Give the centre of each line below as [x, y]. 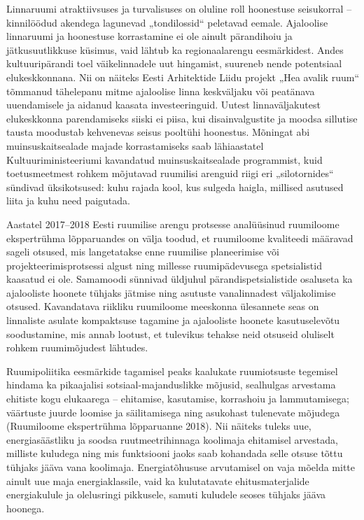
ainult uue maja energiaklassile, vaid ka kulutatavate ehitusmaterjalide [158, 480]
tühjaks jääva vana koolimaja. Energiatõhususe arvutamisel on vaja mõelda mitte [181, 467]
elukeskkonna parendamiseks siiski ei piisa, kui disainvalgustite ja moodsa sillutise [182, 118]
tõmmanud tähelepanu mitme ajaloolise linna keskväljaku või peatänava [161, 91]
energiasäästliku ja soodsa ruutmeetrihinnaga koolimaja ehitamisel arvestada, [172, 439]
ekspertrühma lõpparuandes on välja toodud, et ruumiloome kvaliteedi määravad [180, 238]
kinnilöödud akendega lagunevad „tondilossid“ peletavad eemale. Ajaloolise [167, 22]
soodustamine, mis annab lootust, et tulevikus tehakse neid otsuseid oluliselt [170, 333]
